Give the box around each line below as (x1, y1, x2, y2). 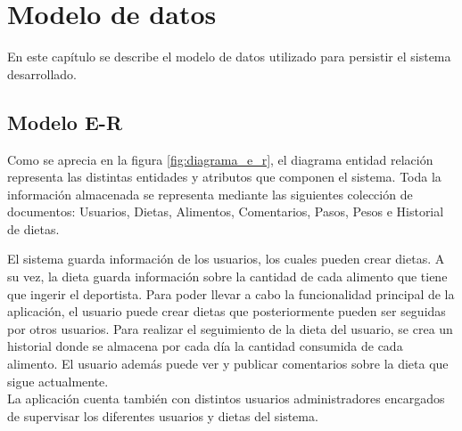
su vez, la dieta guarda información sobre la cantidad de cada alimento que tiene (7, 267, 448, 286)
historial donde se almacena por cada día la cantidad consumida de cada (7, 337, 403, 355)
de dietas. (7, 219, 60, 238)
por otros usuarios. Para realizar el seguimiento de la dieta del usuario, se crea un (7, 319, 453, 337)
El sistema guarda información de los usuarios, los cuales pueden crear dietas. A (7, 249, 445, 268)
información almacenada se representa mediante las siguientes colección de (7, 184, 413, 203)
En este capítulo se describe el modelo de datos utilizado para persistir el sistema (7, 47, 451, 66)
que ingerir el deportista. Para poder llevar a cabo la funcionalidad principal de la (7, 284, 455, 303)
